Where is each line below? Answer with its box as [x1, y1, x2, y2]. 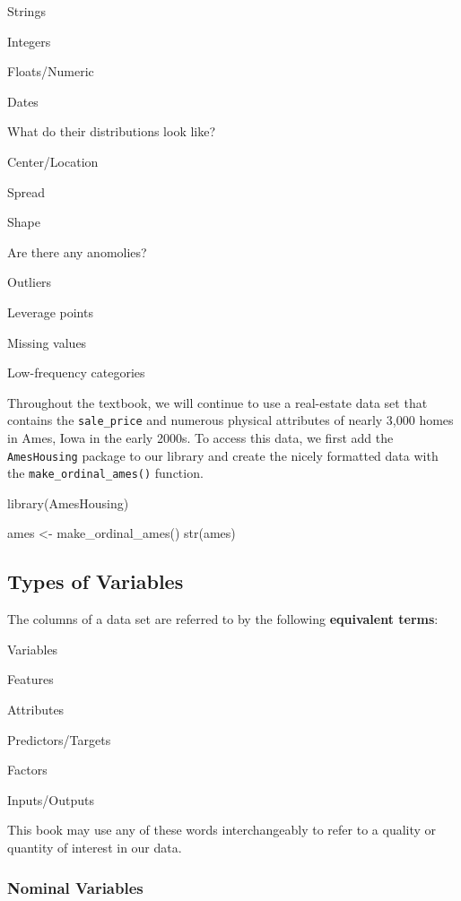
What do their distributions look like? [7, 122, 216, 141]
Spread [7, 182, 46, 201]
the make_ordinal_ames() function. [7, 463, 204, 482]
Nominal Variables [7, 876, 144, 898]
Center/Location [7, 152, 99, 170]
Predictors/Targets [7, 730, 111, 749]
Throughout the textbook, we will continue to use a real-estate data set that [7, 393, 428, 412]
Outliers [7, 273, 52, 291]
